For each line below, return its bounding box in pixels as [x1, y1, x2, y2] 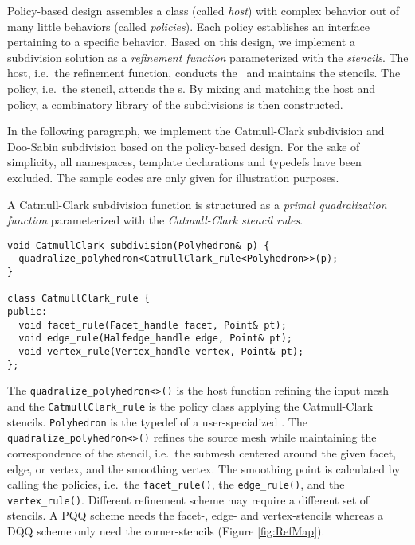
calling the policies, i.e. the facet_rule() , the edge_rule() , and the [7, 476, 345, 492]
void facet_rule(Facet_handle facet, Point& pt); [18, 319, 287, 331]
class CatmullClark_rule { [7, 293, 150, 305]
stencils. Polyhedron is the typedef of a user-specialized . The [7, 413, 307, 430]
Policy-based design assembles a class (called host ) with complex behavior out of [7, 2, 400, 18]
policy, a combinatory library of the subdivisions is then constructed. [7, 95, 343, 112]
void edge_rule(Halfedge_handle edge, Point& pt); [18, 333, 292, 345]
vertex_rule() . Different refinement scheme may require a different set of [7, 491, 370, 508]
